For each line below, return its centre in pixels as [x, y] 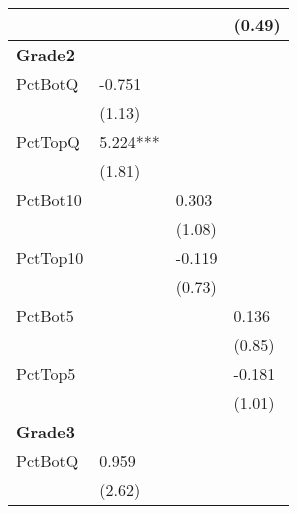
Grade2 [45, 54]
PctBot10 [49, 199]
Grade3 [45, 431]
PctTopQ [48, 141]
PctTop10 [50, 257]
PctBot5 [45, 315]
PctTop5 [46, 373]
